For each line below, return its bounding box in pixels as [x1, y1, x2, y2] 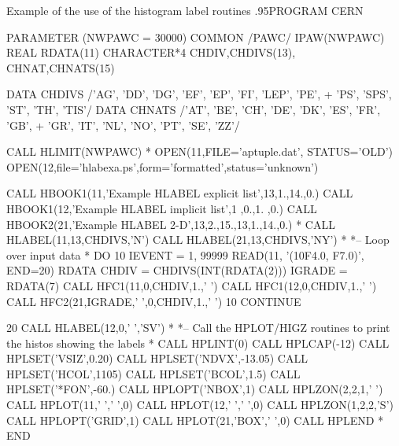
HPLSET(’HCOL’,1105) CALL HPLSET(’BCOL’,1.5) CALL [6, 365, 301, 381]
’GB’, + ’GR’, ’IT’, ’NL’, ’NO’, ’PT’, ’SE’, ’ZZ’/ [6, 116, 240, 133]
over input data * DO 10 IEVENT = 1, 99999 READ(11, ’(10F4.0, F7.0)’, [6, 246, 364, 263]
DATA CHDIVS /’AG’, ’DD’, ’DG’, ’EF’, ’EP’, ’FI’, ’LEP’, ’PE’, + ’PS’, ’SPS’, [6, 86, 392, 102]
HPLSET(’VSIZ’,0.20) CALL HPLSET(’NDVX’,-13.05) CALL [6, 350, 308, 367]
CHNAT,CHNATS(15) [6, 59, 115, 76]
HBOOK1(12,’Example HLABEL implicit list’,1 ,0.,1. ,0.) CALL [6, 200, 317, 216]
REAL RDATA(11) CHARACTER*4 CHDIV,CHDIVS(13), [6, 44, 296, 61]
